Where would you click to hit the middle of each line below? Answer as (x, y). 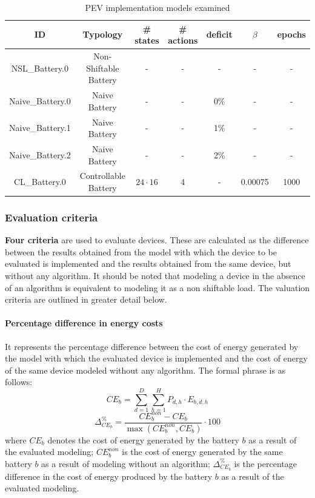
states (147, 40)
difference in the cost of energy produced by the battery (109, 476)
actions (183, 40)
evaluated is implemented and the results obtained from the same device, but (148, 264)
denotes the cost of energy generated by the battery (143, 439)
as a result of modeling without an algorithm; (126, 463)
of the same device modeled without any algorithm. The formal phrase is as (145, 370)
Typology (103, 34)
